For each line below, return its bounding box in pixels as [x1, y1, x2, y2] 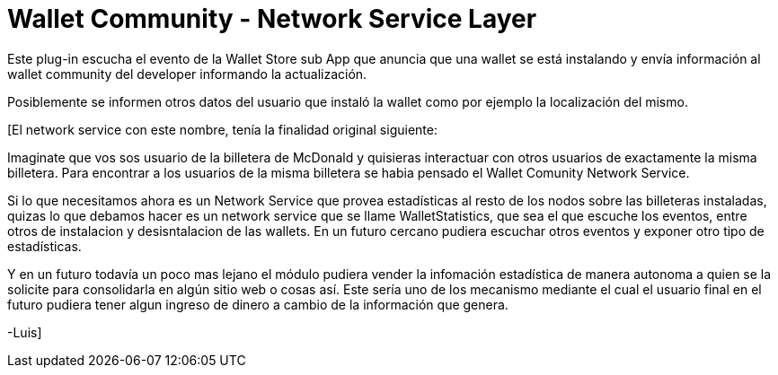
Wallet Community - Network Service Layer [7, 4, 537, 34]
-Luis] [7, 324, 42, 340]
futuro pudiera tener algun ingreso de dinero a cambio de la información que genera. [7, 296, 508, 312]
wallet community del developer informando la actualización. [7, 65, 367, 82]
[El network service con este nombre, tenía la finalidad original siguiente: [7, 121, 438, 137]
